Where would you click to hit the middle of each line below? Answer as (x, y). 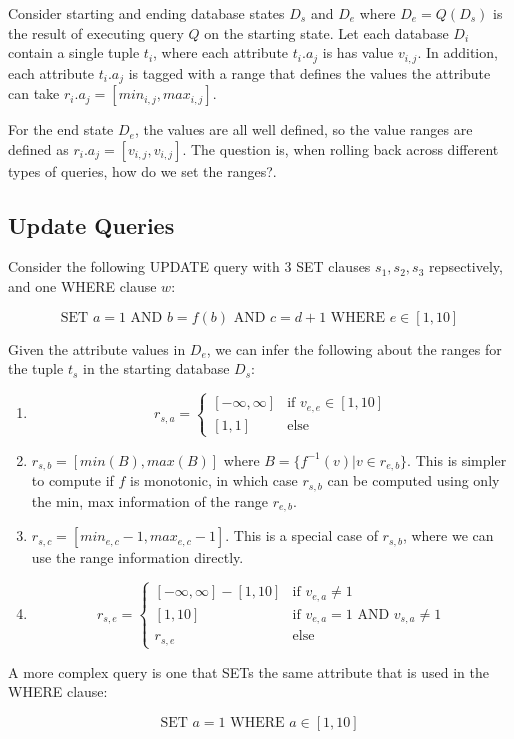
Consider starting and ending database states (146, 13)
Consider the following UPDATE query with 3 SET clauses (189, 266)
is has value (358, 52)
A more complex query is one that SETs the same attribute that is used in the (248, 671)
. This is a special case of (301, 535)
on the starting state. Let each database (326, 32)
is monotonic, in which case (214, 480)
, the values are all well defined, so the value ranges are (303, 129)
